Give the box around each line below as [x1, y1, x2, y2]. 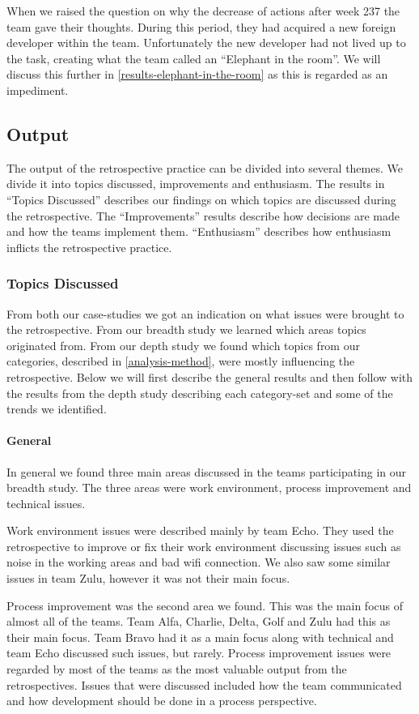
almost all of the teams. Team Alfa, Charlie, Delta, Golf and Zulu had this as [6, 613, 391, 630]
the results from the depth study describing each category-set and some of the [6, 384, 393, 401]
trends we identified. [6, 400, 107, 417]
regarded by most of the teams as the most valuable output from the [6, 661, 347, 678]
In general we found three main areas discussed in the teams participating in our [6, 463, 407, 480]
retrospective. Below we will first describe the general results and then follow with [6, 368, 413, 385]
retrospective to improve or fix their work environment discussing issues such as [6, 537, 401, 554]
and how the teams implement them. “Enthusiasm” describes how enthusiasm [6, 223, 391, 240]
